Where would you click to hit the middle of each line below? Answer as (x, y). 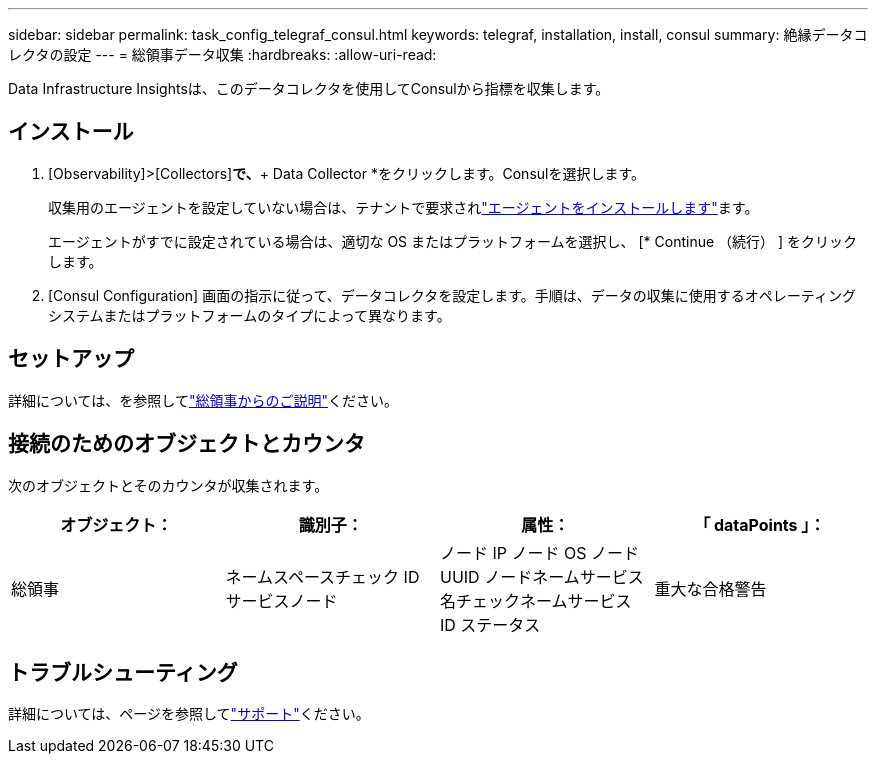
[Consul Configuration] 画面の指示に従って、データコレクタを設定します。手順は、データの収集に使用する (396, 295)
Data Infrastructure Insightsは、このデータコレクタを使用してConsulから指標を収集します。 (309, 88)
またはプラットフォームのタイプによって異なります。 (277, 315)
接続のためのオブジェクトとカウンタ (186, 444)
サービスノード (281, 600)
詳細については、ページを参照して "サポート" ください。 (189, 714)
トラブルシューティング (123, 672)
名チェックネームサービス (536, 600)
